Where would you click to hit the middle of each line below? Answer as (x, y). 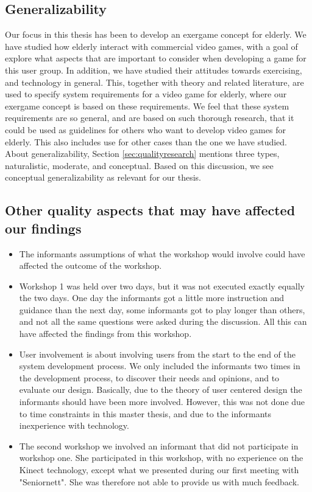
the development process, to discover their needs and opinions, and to (149, 377)
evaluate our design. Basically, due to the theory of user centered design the (161, 390)
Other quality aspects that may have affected (150, 210)
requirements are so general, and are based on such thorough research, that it (150, 118)
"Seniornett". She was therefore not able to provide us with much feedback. (159, 481)
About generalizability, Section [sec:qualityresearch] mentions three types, (142, 154)
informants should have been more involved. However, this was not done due (162, 402)
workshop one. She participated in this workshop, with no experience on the (161, 458)
